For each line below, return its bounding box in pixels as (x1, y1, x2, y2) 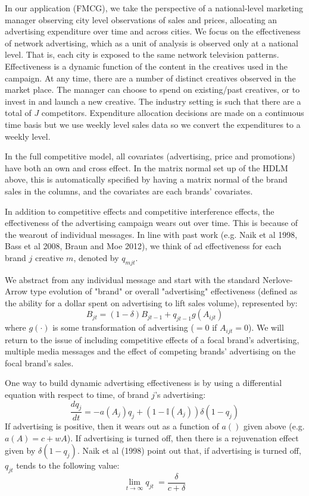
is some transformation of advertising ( (52, 321, 194, 334)
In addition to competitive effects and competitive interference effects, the (5, 205, 274, 217)
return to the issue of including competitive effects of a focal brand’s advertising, (5, 333, 299, 346)
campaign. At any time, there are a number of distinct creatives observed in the (5, 71, 296, 84)
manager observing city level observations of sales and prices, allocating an (5, 13, 277, 26)
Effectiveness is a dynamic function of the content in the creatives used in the (5, 59, 288, 72)
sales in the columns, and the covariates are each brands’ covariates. (5, 184, 253, 197)
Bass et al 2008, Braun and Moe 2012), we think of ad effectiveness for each (5, 240, 282, 252)
